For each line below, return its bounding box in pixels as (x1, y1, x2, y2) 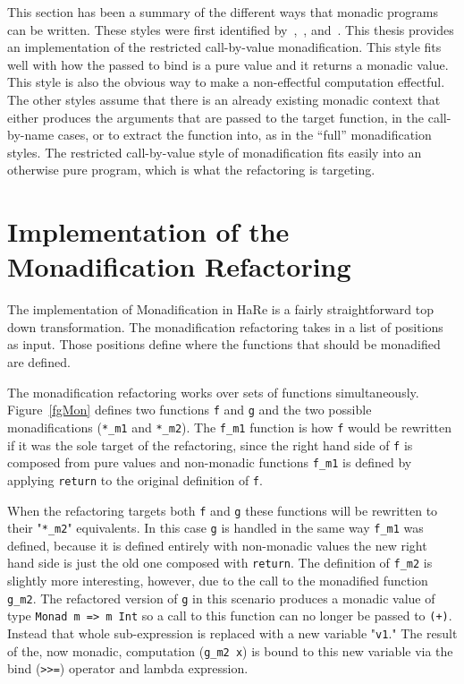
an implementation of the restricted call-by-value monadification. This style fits (7, 38, 442, 56)
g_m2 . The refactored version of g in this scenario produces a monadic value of (7, 588, 435, 607)
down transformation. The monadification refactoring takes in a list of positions (7, 317, 443, 336)
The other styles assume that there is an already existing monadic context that (7, 90, 441, 108)
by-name (7, 125, 55, 144)
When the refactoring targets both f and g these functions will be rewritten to (7, 500, 438, 519)
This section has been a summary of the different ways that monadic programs (7, 3, 439, 21)
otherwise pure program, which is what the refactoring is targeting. (7, 160, 375, 179)
